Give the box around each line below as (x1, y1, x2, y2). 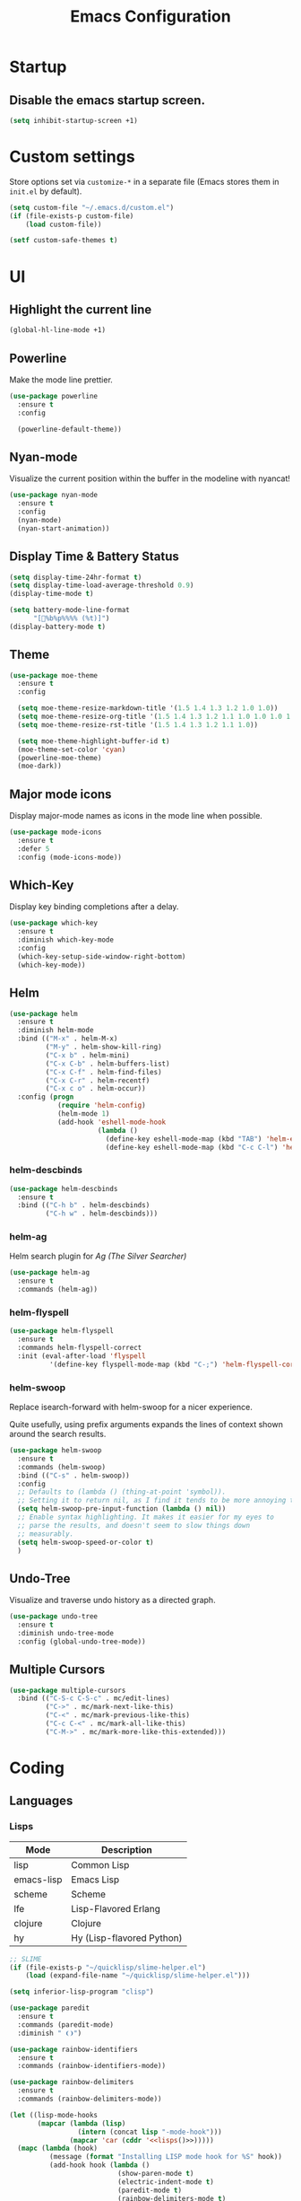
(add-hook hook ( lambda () (48, 2161, 150, 2170)
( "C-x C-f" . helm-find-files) (45, 1067, 163, 1076)
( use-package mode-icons (9, 828, 102, 837)
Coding (9, 1758, 65, 1778)
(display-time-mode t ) (9, 590, 94, 599)
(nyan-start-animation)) (17, 523, 110, 533)
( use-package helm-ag (9, 1268, 90, 1277)
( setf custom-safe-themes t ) (9, 236, 118, 245)
